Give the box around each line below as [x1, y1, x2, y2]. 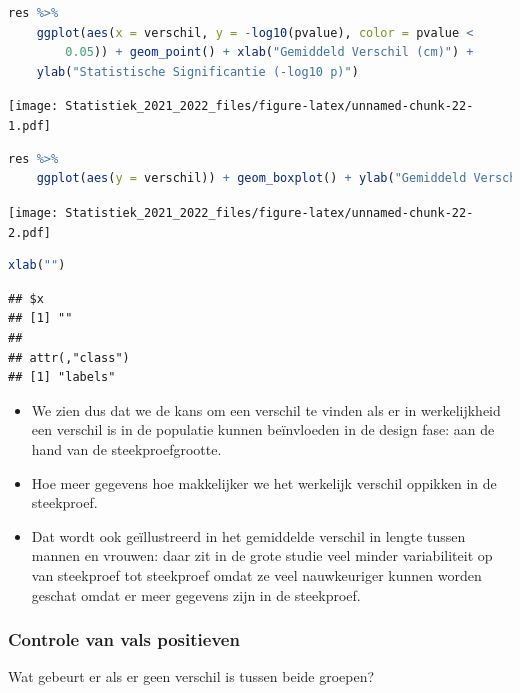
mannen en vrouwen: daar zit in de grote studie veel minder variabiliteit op [31, 545, 493, 566]
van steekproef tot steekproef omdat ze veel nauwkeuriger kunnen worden [31, 564, 482, 585]
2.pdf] [8, 225, 51, 240]
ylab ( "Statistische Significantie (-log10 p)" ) [36, 64, 359, 79]
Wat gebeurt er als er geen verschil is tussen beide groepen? [8, 666, 375, 687]
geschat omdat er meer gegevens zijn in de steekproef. [31, 584, 361, 605]
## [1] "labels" [8, 370, 116, 385]
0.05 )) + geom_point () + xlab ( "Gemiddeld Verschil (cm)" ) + [65, 45, 474, 60]
